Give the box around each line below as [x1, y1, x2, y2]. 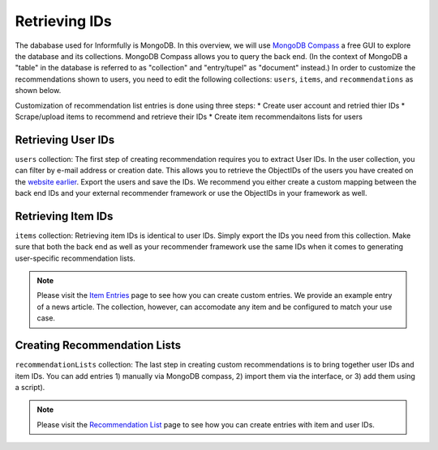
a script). [15, 382, 45, 392]
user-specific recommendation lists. [15, 253, 135, 263]
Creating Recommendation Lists [15, 338, 182, 352]
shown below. [15, 86, 62, 96]
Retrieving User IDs [15, 133, 115, 146]
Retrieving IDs [15, 12, 113, 30]
